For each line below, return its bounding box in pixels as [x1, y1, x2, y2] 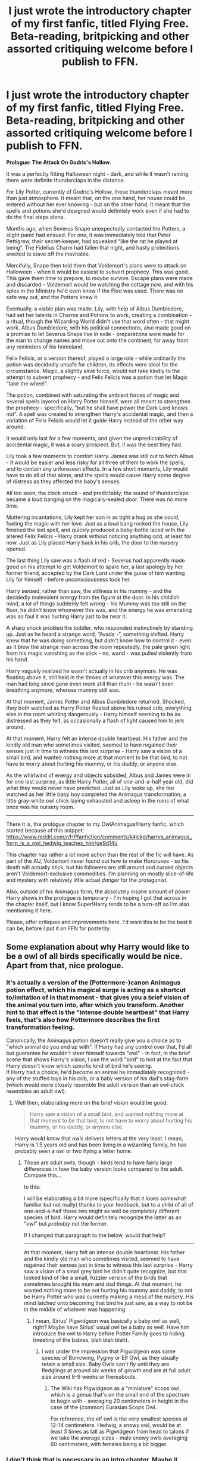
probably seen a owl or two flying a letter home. [14, 1147, 133, 1154]
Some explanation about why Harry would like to [6, 942, 189, 952]
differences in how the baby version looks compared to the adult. [23, 1165, 184, 1172]
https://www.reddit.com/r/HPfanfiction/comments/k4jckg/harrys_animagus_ [6, 833, 192, 840]
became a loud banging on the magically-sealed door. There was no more [6, 496, 187, 503]
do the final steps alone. [6, 213, 65, 220]
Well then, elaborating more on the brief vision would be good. [14, 1099, 168, 1106]
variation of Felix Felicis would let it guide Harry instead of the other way [6, 416, 183, 424]
